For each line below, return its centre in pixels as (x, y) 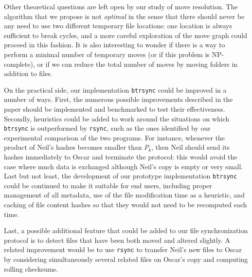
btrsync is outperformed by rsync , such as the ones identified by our (107, 128)
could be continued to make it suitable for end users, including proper (108, 185)
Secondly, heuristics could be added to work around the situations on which (117, 118)
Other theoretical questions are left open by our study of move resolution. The (121, 6)
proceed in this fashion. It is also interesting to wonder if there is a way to (115, 45)
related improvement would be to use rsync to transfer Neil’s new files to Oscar (123, 249)
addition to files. (28, 73)
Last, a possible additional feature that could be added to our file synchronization (126, 230)
